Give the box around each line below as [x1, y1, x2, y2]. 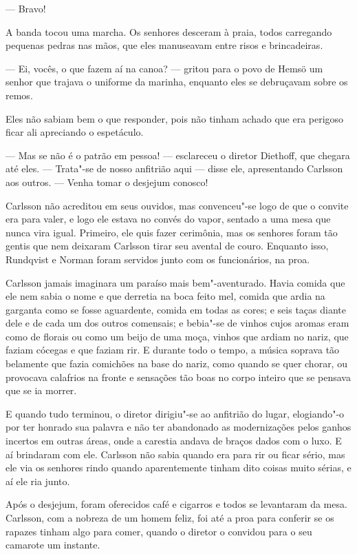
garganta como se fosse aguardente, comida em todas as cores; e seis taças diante [6, 302, 346, 316]
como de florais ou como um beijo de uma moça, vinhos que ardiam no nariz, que [6, 329, 349, 343]
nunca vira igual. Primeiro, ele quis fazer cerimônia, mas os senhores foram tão [6, 225, 338, 239]
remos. [6, 88, 33, 102]
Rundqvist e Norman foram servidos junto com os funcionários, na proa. [6, 252, 310, 266]
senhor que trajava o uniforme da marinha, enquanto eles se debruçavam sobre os [6, 74, 348, 89]
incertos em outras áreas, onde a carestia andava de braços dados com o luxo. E [6, 433, 342, 448]
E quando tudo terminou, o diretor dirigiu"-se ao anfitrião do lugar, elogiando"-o [6, 406, 345, 420]
